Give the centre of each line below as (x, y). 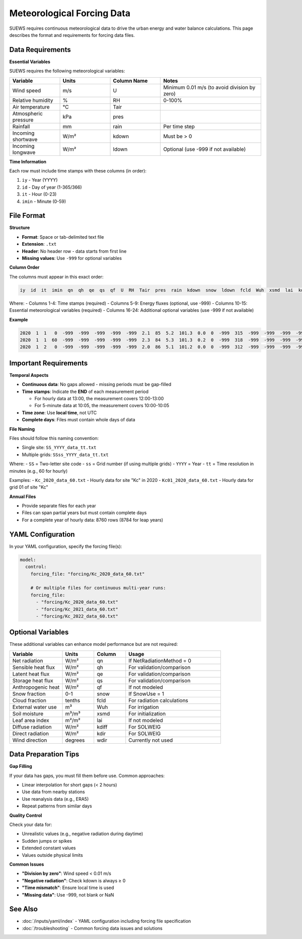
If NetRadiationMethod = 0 (160, 660)
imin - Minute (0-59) (44, 201)
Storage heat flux (33, 680)
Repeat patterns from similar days (57, 806)
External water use (35, 707)
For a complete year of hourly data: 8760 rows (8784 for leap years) (93, 520)
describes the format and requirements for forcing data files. (72, 35)
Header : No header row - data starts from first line (74, 251)
